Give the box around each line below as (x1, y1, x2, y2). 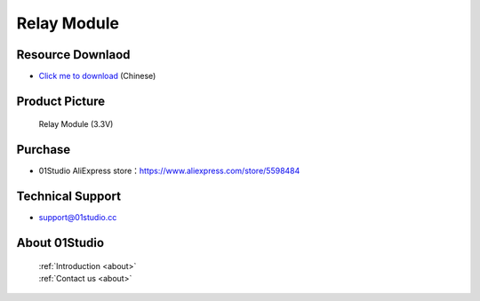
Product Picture (16, 93, 106, 108)
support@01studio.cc (38, 212, 117, 223)
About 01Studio (16, 235, 105, 250)
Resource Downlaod (16, 47, 131, 62)
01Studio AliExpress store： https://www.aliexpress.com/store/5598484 (38, 165, 300, 177)
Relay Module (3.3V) (38, 119, 114, 130)
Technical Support (16, 189, 122, 204)
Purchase (16, 142, 71, 157)
